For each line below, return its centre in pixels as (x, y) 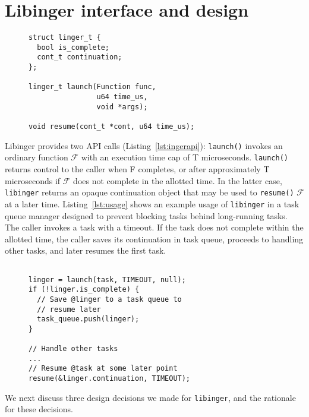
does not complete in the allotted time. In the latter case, (178, 180)
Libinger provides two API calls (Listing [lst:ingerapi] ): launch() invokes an (144, 145)
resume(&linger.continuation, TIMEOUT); (110, 379)
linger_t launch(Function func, (92, 87)
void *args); (122, 107)
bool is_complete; (73, 47)
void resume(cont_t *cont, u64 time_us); (112, 127)
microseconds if (33, 180)
